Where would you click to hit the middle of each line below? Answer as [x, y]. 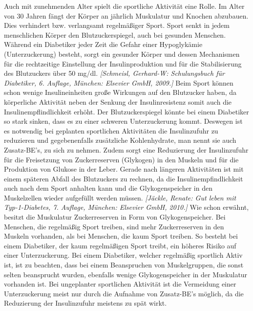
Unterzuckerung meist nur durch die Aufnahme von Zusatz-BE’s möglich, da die [124, 293]
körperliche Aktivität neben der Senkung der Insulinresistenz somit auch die [118, 101]
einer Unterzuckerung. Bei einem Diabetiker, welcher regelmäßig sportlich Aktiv [123, 255]
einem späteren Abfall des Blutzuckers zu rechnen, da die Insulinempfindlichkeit [124, 178]
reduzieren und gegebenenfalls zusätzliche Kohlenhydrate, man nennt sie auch [120, 140]
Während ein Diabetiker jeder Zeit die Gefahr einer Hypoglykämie [103, 44]
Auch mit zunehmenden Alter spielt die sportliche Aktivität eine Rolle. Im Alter [124, 6]
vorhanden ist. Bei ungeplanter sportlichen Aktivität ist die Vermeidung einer [120, 284]
